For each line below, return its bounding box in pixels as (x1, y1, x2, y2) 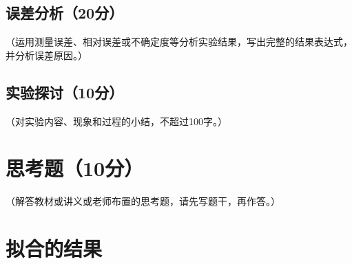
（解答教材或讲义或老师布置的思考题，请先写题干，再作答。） (6, 194, 280, 208)
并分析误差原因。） (6, 47, 87, 62)
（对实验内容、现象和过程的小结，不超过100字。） (6, 113, 227, 128)
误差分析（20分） (6, 2, 124, 23)
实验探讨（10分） (6, 81, 124, 102)
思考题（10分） (6, 154, 144, 182)
